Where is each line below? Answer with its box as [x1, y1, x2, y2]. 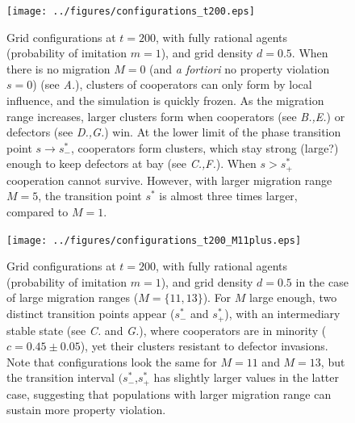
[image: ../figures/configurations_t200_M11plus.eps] [6, 234, 302, 246]
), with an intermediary [224, 305, 340, 322]
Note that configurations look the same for [6, 353, 217, 370]
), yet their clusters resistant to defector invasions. [80, 337, 328, 354]
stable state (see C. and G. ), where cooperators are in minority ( [6, 321, 327, 338]
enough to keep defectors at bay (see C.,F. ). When [6, 155, 257, 172]
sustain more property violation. [6, 401, 166, 418]
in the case [295, 273, 349, 290]
